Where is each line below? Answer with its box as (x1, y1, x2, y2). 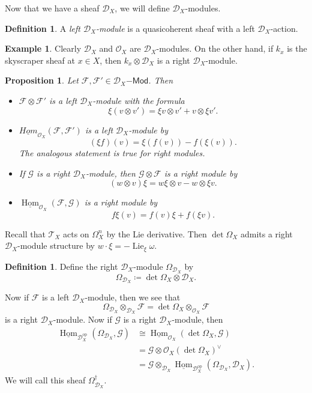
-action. (270, 22, 298, 34)
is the (287, 42, 307, 55)
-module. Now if (53, 313, 112, 326)
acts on (62, 227, 89, 240)
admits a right (240, 227, 293, 240)
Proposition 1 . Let (5, 74, 79, 87)
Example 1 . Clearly (5, 42, 82, 55)
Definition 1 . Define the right (5, 260, 118, 272)
